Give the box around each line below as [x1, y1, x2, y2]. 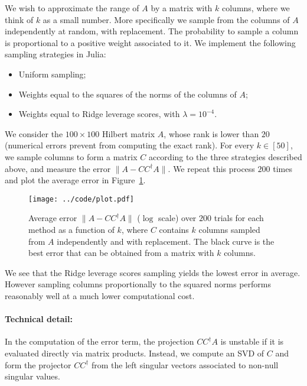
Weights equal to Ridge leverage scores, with [18, 108, 180, 120]
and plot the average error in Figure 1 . [5, 174, 146, 186]
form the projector [5, 358, 71, 371]
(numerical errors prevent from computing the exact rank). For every [5, 139, 254, 151]
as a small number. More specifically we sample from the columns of [43, 13, 290, 25]
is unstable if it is [220, 335, 284, 348]
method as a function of [28, 223, 115, 235]
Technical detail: [5, 313, 73, 325]
